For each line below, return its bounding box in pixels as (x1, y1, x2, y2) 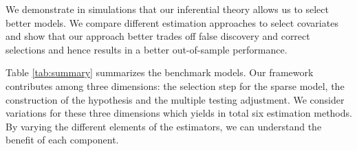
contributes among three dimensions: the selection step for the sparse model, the (6, 78, 345, 93)
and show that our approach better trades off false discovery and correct (6, 29, 310, 43)
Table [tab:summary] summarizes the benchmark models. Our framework (6, 65, 314, 80)
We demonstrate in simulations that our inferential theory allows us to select (6, 2, 329, 16)
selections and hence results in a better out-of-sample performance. (6, 42, 288, 56)
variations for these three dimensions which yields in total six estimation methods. (6, 106, 352, 120)
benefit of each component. (6, 132, 119, 147)
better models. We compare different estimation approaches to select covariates (6, 15, 338, 30)
